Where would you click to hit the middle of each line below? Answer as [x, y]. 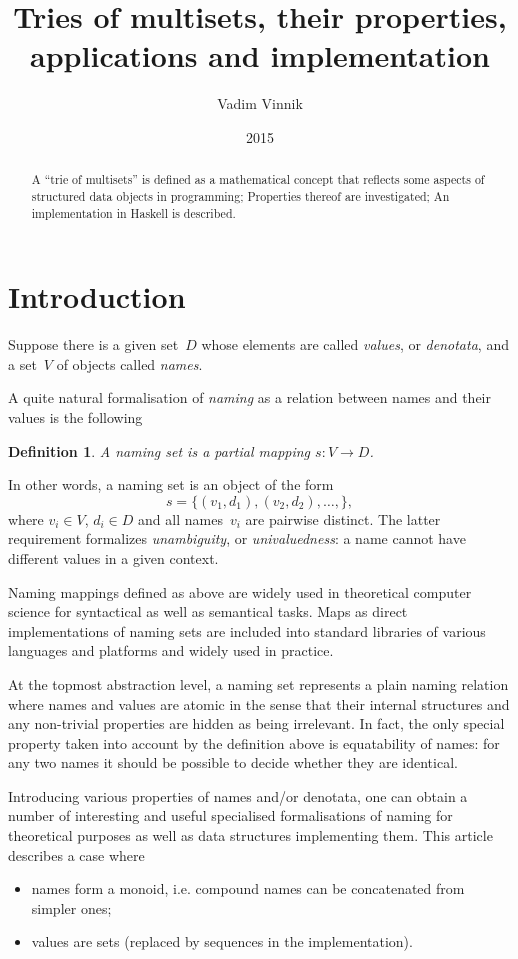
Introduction [97, 296]
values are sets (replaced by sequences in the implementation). [222, 941]
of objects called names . [129, 363]
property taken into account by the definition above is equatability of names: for [254, 742]
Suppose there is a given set [93, 344]
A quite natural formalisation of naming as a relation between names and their [249, 397]
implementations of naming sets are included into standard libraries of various [247, 630]
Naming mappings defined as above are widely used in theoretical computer [240, 591]
